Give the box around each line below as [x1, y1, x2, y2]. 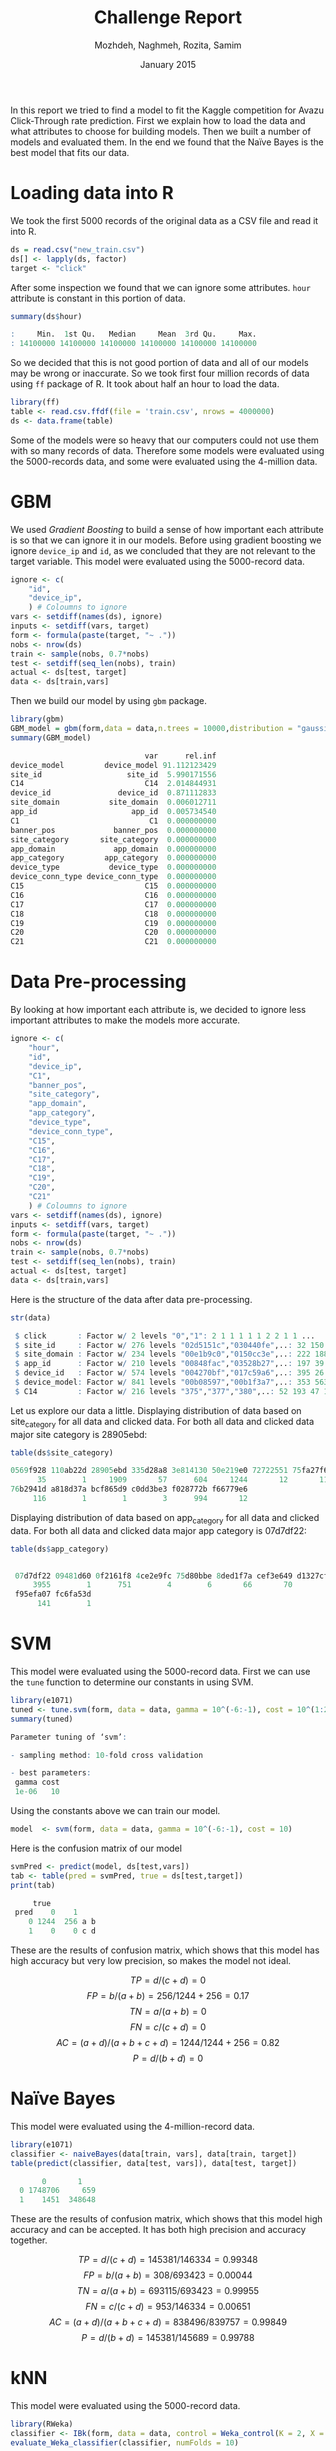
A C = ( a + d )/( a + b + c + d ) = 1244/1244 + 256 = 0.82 [56, 2037, 280, 2049]
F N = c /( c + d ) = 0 [129, 2021, 207, 2033]
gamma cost [14, 1777, 60, 1788]
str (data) [10, 1312, 52, 1323]
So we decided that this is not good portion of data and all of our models [10, 357, 309, 369]
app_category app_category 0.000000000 [10, 853, 217, 863]
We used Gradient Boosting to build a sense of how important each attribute [10, 523, 325, 535]
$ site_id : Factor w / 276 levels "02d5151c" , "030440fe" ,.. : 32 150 [14, 1340, 325, 1350]
